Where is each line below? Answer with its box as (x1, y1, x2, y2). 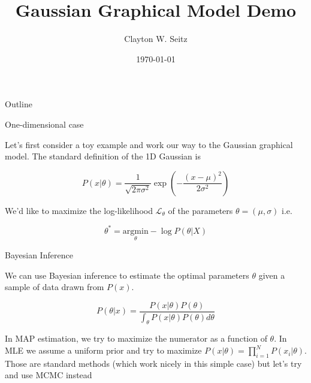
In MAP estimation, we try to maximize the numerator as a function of (5, 332, 267, 345)
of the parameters (168, 204, 233, 216)
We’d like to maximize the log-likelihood (5, 204, 153, 216)
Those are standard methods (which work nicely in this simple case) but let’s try (5, 357, 302, 369)
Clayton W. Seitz (124, 32, 188, 45)
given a (258, 269, 285, 281)
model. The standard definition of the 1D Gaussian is (5, 150, 201, 162)
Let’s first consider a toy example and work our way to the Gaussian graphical (5, 138, 293, 150)
